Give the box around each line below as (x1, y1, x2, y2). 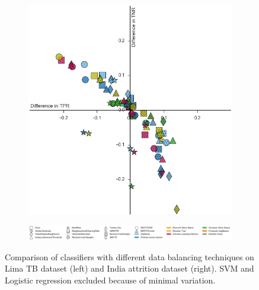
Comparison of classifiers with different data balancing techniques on (5, 250, 254, 263)
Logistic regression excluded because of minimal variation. (5, 273, 216, 286)
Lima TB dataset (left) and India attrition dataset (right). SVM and (5, 262, 254, 275)
